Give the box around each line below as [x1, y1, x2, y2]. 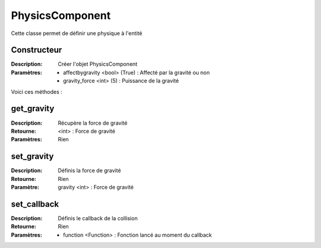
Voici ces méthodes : [11, 88, 62, 95]
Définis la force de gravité [58, 167, 121, 174]
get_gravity [11, 104, 55, 114]
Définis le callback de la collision [58, 214, 138, 222]
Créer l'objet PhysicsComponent [58, 61, 138, 68]
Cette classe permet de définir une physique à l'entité [11, 30, 143, 37]
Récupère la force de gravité [58, 119, 128, 126]
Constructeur [11, 45, 62, 55]
